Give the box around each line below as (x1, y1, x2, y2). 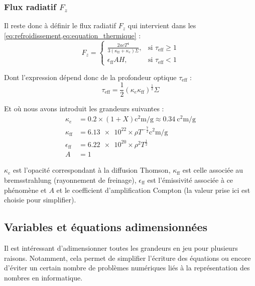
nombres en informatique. (4, 272, 83, 282)
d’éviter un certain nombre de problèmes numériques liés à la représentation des (4, 262, 250, 273)
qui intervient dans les (127, 20, 196, 31)
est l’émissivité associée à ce (147, 175, 233, 185)
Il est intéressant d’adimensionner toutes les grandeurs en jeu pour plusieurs (4, 243, 238, 253)
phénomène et (4, 184, 47, 195)
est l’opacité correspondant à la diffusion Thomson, (13, 165, 171, 175)
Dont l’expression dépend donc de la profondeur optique (4, 71, 177, 82)
